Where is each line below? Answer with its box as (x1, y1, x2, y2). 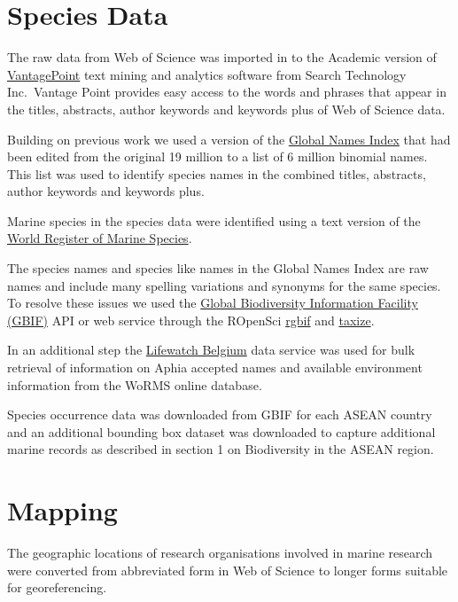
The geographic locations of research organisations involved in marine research (7, 543, 433, 562)
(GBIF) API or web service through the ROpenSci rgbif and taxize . (7, 310, 375, 329)
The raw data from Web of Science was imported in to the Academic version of (7, 48, 437, 66)
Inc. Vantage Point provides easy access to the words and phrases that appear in (7, 82, 446, 101)
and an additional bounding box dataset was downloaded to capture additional (7, 422, 436, 441)
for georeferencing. (7, 578, 107, 597)
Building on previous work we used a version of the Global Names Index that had (7, 129, 451, 148)
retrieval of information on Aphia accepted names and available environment (7, 358, 423, 377)
